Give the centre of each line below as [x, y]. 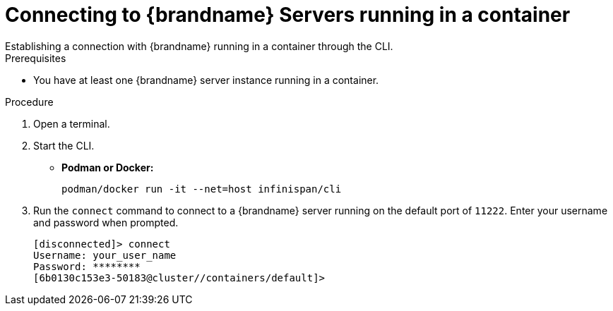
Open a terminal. [72, 123]
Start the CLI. [64, 145]
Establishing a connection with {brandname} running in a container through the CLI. [199, 46]
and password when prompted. [106, 222]
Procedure [29, 102]
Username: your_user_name [105, 255]
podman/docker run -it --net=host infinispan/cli [202, 189]
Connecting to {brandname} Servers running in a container [288, 15]
